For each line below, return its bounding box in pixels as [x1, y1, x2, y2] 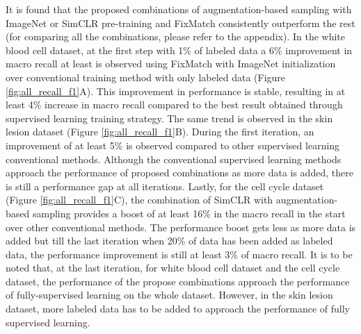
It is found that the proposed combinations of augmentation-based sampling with [6, 2, 352, 16]
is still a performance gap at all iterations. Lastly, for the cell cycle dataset [6, 178, 324, 193]
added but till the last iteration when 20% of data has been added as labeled [6, 233, 333, 248]
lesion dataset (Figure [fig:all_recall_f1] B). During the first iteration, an [6, 124, 314, 139]
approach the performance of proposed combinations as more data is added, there [6, 165, 353, 180]
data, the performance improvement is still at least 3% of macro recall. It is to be [6, 247, 353, 261]
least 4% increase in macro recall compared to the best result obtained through [6, 97, 343, 112]
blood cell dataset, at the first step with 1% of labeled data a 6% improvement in [6, 42, 353, 57]
